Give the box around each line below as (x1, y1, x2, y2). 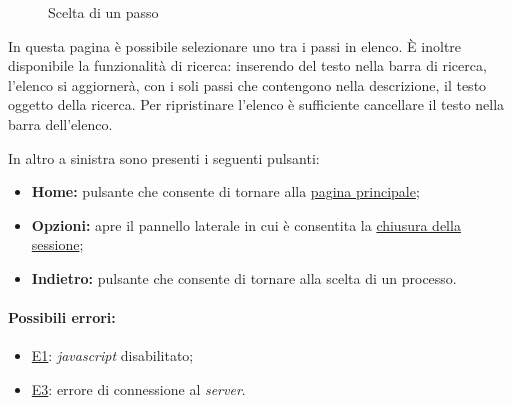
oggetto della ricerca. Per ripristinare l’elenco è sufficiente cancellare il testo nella (8, 94, 505, 115)
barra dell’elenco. (8, 113, 113, 134)
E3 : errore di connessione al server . (31, 378, 246, 399)
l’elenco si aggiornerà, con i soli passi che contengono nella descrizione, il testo (8, 74, 487, 95)
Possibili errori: (8, 307, 116, 328)
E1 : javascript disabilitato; (31, 345, 194, 366)
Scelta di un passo (48, 2, 159, 22)
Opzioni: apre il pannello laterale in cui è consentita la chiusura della (31, 214, 461, 235)
